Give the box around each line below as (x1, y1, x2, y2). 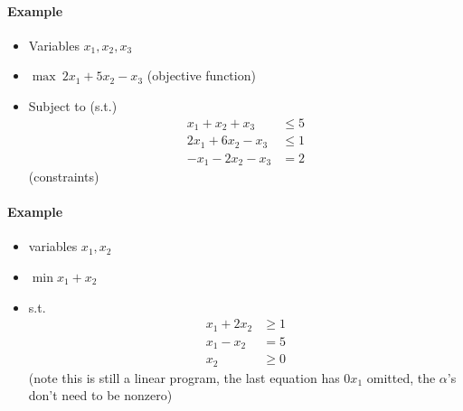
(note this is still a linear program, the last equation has (28, 368, 340, 387)
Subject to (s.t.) (28, 96, 118, 115)
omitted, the (366, 368, 436, 387)
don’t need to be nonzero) (28, 386, 173, 405)
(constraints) (28, 167, 99, 186)
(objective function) (146, 66, 256, 85)
